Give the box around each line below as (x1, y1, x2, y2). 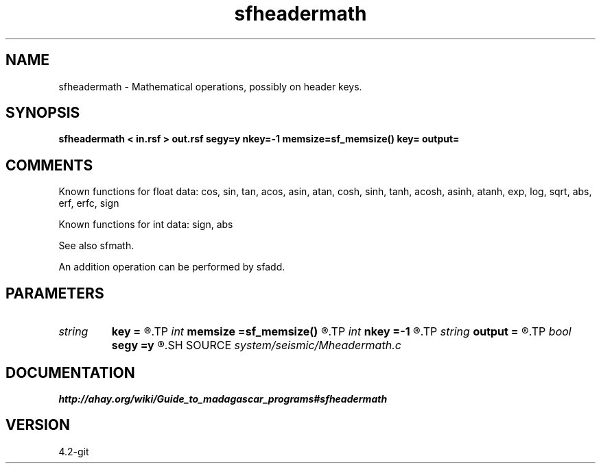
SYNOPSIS (5, 104, 80, 122)
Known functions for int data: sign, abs (58, 218, 233, 231)
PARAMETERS (5, 284, 104, 302)
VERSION (5, 416, 71, 434)
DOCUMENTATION (5, 364, 135, 381)
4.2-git (58, 445, 89, 457)
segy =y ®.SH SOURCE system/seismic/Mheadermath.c (111, 338, 401, 353)
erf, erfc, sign (58, 197, 119, 210)
